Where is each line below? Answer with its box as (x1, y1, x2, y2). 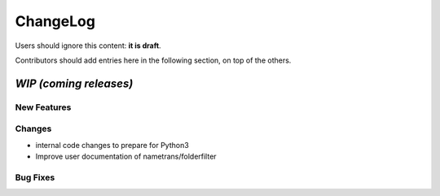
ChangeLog (15, 12, 95, 30)
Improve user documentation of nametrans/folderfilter (35, 151, 217, 162)
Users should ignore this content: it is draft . (15, 41, 162, 50)
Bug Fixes (15, 172, 55, 183)
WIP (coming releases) (15, 76, 134, 90)
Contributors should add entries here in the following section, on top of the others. (15, 55, 292, 65)
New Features (15, 102, 72, 113)
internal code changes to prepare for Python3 (35, 140, 189, 150)
